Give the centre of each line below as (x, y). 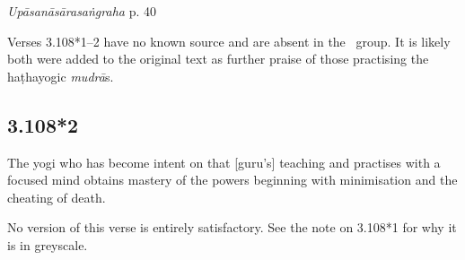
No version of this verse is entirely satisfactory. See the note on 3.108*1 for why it (232, 227)
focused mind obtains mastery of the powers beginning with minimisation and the (232, 180)
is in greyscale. (48, 244)
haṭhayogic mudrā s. (61, 76)
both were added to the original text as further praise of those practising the (218, 59)
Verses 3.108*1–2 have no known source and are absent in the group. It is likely (229, 41)
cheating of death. (57, 197)
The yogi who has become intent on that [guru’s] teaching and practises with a (224, 162)
